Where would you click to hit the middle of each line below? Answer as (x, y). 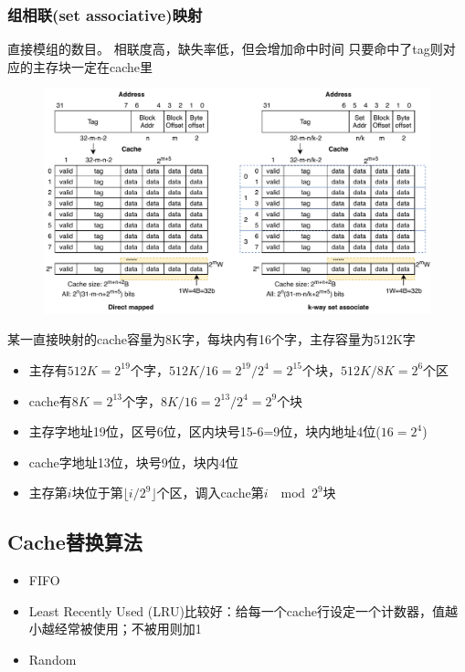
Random (53, 659)
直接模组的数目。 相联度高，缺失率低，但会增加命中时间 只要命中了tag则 (225, 49)
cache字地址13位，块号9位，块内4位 (133, 462)
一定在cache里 (112, 66)
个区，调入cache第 (210, 493)
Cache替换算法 (75, 542)
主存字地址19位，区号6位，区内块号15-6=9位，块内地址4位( (205, 431)
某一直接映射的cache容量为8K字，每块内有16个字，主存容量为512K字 (211, 339)
